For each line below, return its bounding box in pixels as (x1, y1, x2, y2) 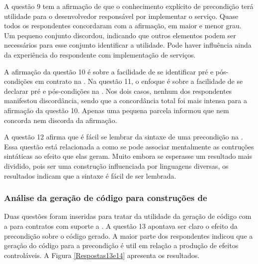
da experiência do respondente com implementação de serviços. (4, 49, 196, 60)
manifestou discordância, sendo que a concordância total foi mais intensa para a (4, 95, 247, 106)
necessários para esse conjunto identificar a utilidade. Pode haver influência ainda (4, 40, 252, 50)
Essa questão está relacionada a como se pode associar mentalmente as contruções (4, 141, 254, 151)
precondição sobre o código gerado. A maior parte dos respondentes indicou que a (4, 230, 253, 241)
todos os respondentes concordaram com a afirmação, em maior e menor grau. (4, 20, 242, 31)
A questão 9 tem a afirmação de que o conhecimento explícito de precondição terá (4, 1, 254, 11)
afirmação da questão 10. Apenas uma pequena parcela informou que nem (4, 105, 229, 115)
